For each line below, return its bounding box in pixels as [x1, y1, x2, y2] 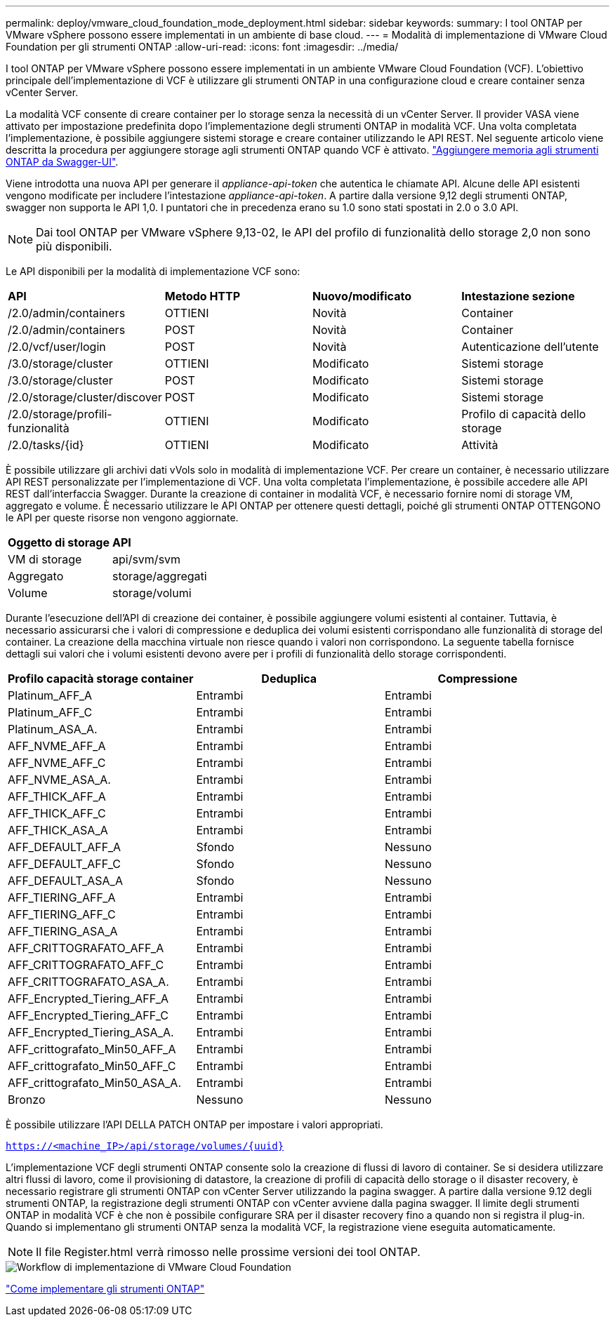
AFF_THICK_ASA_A [8, 823, 108, 837]
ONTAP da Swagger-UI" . [6, 156, 119, 168]
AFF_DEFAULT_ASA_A [8, 874, 123, 888]
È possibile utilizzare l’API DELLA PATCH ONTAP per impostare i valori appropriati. [6, 1119, 383, 1130]
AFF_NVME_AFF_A [8, 739, 106, 753]
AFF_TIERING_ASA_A [8, 924, 118, 938]
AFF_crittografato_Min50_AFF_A [8, 1042, 176, 1056]
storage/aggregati [112, 569, 207, 583]
